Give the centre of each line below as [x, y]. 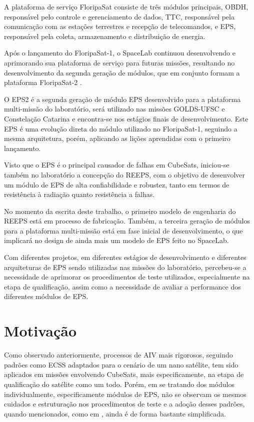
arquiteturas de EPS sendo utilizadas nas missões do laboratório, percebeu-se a [125, 267]
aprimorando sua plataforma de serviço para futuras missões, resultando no [119, 62]
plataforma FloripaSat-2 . [43, 82]
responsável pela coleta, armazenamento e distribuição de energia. [105, 36]
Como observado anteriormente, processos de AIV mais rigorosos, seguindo [118, 355]
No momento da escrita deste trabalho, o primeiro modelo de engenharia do [120, 211]
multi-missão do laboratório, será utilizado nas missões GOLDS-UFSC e [114, 109]
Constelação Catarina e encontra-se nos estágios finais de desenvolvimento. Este [126, 118]
